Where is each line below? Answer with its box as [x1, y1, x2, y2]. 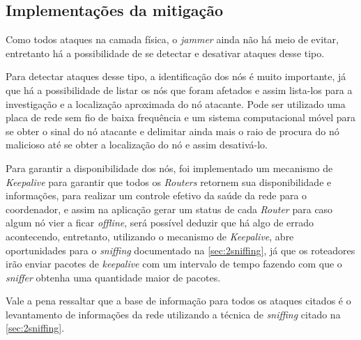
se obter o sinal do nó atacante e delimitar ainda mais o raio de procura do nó [6, 123, 339, 138]
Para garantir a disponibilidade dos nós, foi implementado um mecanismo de [6, 160, 333, 175]
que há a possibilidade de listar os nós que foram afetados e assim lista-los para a [6, 82, 353, 97]
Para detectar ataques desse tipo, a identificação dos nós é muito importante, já [6, 69, 346, 84]
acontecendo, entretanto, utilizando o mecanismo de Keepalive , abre [6, 229, 294, 243]
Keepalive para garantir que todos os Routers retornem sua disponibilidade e [6, 174, 332, 189]
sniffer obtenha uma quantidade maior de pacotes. [6, 270, 221, 284]
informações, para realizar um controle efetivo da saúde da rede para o [6, 188, 307, 203]
